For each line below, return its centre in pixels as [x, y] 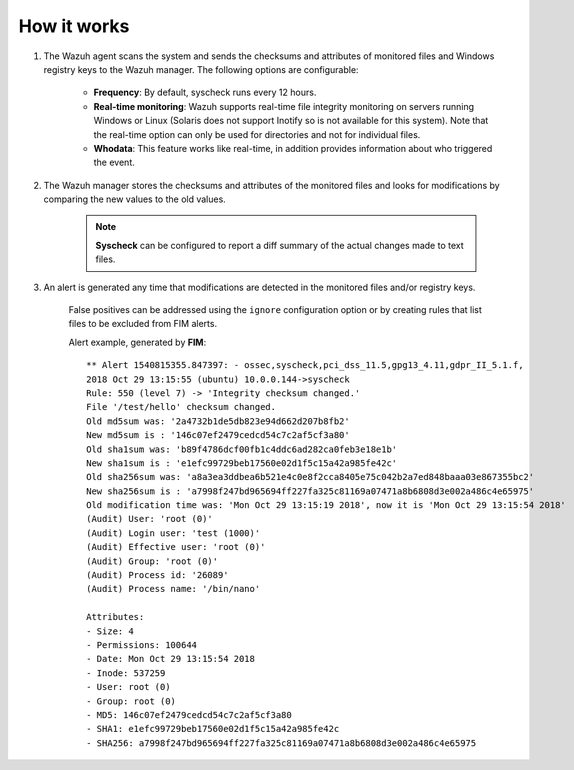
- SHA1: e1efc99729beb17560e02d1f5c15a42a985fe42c [213, 729]
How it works [74, 26]
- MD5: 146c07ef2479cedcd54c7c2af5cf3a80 [189, 714]
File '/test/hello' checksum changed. [181, 407]
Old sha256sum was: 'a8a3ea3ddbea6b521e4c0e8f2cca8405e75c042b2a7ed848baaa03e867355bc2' [310, 477]
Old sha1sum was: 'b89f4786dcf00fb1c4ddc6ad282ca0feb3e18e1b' [242, 449]
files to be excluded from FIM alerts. [143, 324]
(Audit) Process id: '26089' [157, 575]
